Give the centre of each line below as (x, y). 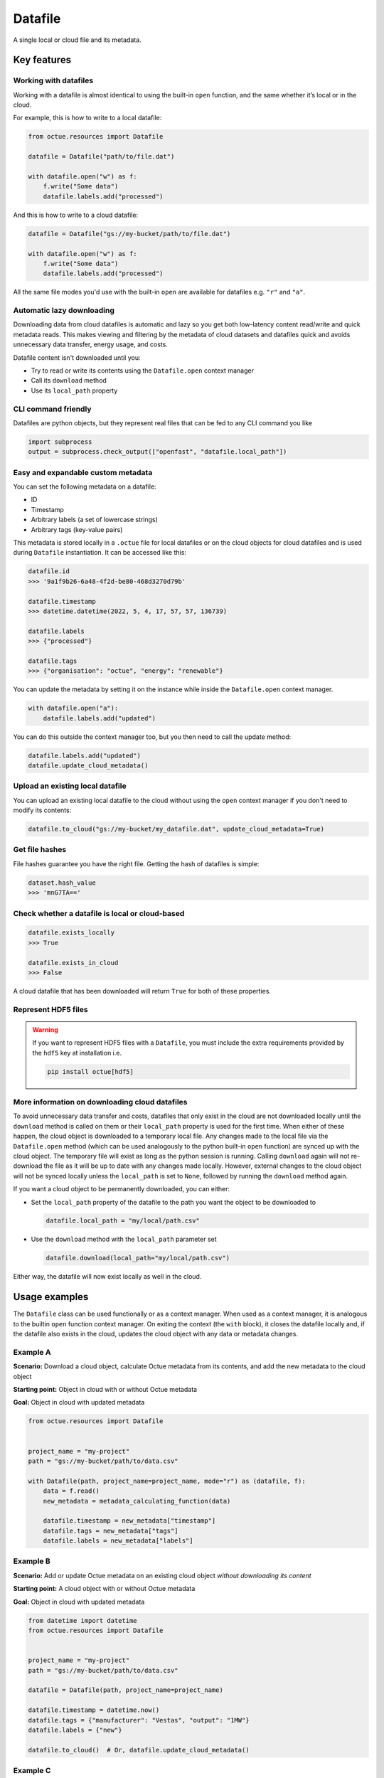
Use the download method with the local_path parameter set (124, 1239)
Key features (42, 60)
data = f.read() (71, 1491)
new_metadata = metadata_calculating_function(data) (137, 1501)
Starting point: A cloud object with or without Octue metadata (104, 1589)
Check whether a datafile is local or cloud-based (99, 913)
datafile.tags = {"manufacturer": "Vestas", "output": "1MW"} (139, 1720)
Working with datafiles (53, 80)
